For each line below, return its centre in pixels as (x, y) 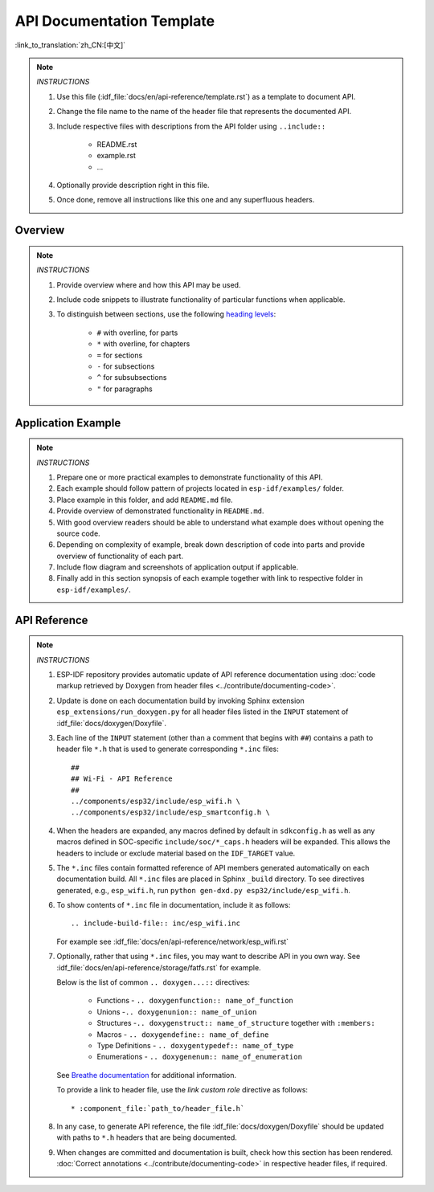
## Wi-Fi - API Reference (122, 779)
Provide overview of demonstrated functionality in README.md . (160, 511)
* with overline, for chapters (143, 344)
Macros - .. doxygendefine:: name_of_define (183, 1034)
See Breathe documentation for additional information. (147, 1075)
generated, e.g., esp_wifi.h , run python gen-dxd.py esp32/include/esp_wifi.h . (204, 890)
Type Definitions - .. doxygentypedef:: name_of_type (195, 1045)
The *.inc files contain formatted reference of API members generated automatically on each (213, 867)
